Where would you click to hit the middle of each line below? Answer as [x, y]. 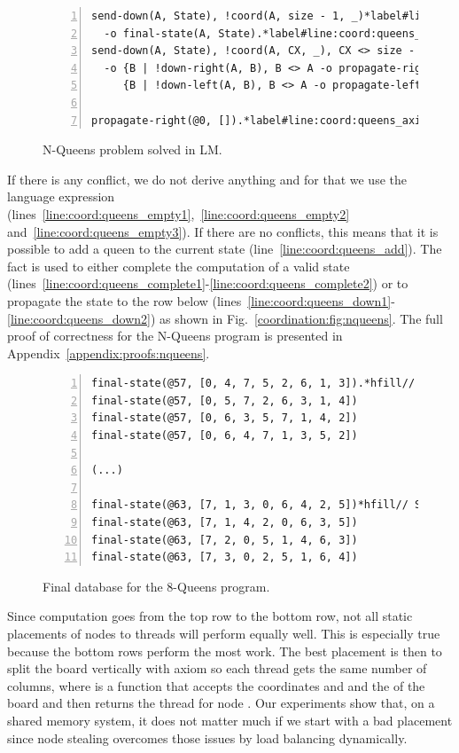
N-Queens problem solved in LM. [132, 149]
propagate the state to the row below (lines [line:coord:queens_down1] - [201, 300]
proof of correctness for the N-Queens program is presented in [175, 336]
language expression [61, 196]
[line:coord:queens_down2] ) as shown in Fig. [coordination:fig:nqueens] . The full [225, 318]
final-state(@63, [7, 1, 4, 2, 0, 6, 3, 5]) [225, 523]
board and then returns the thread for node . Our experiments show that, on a [221, 703]
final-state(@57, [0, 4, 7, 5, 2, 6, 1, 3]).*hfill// [253, 384]
